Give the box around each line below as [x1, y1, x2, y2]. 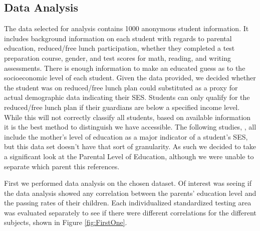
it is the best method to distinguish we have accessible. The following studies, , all [4, 122, 256, 132]
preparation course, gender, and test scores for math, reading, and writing [4, 52, 231, 63]
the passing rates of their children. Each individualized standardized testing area [4, 197, 251, 208]
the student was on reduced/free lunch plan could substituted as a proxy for [4, 82, 238, 92]
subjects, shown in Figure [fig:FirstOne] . [4, 217, 127, 227]
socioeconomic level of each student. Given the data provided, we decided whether [4, 72, 256, 83]
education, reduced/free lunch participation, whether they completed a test [4, 43, 235, 53]
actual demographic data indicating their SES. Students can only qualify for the [4, 92, 250, 102]
